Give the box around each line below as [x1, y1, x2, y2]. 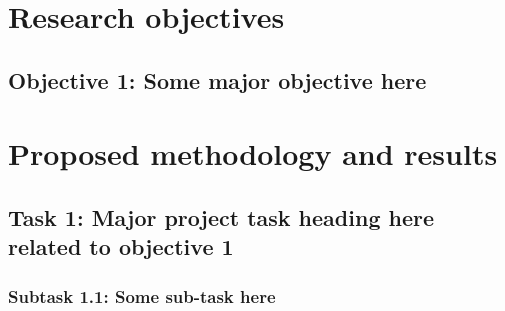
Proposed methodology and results [8, 133, 498, 174]
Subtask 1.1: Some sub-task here [8, 283, 276, 308]
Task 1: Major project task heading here [8, 201, 435, 232]
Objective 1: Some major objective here [8, 64, 427, 95]
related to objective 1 [8, 231, 234, 262]
